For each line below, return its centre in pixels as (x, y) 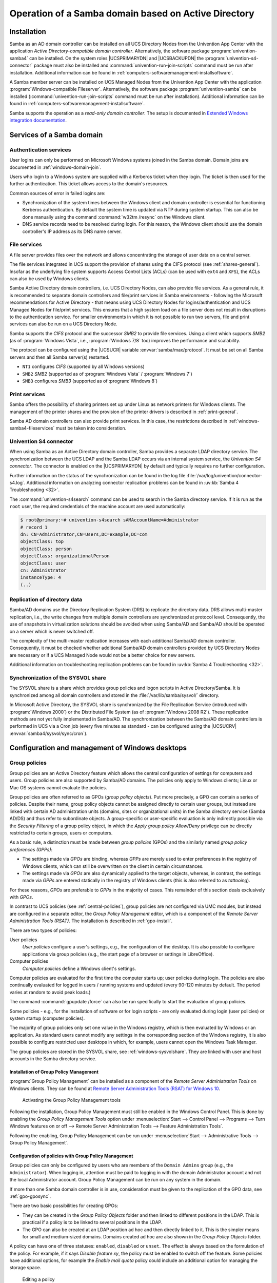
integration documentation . (38, 120)
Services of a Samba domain (56, 135)
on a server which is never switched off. (52, 631)
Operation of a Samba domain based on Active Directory (132, 13)
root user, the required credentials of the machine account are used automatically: (97, 507)
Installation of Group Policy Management (54, 1072)
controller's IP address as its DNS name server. (72, 231)
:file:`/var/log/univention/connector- (224, 475)
